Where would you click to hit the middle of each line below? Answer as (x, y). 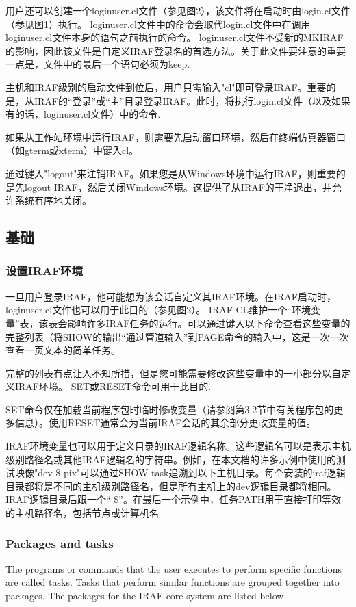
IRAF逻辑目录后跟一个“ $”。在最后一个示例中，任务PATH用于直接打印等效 (174, 499)
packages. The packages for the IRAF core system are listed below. (146, 596)
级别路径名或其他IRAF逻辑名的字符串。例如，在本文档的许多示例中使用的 (171, 459)
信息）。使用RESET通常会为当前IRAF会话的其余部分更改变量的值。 (165, 423)
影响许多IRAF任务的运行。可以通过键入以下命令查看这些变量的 (209, 323)
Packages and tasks (60, 543)
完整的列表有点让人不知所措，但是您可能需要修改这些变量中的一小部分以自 (173, 373)
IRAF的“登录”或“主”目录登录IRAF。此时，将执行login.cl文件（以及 (182, 100)
